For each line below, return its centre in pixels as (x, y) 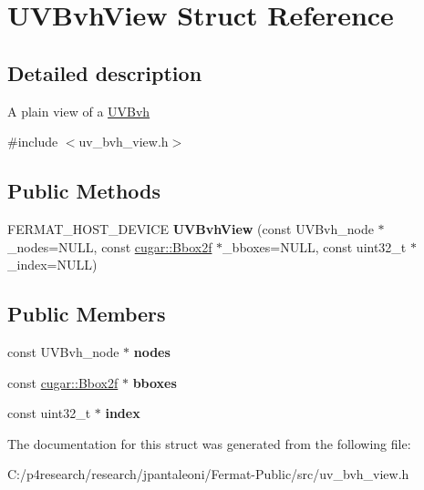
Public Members (87, 314)
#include (33, 142)
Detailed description (105, 72)
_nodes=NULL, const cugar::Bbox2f (110, 246)
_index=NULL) (52, 265)
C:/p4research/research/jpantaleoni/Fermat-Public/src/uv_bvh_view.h (208, 474)
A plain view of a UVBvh (79, 111)
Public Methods (84, 191)
